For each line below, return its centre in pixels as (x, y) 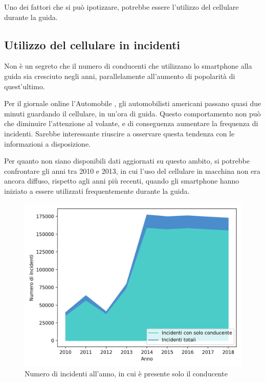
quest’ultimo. (25, 86)
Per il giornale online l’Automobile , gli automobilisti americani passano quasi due (133, 103)
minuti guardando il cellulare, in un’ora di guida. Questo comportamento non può (132, 113)
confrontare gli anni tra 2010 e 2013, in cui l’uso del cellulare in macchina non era (132, 170)
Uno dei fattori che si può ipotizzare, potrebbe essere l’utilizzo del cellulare (122, 7)
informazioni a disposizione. (47, 143)
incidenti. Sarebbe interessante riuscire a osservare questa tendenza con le (119, 133)
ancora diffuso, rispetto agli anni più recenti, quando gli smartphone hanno (122, 181)
